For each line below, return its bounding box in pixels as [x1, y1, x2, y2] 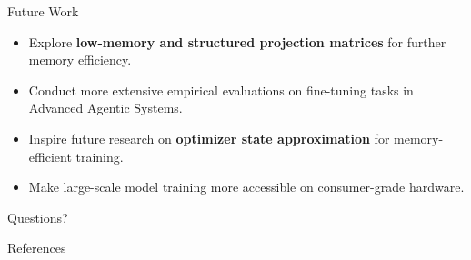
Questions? [7, 207, 68, 226]
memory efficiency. [28, 50, 132, 69]
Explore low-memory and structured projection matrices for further [28, 32, 446, 51]
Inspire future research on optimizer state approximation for [28, 128, 390, 147]
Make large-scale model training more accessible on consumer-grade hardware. [28, 177, 465, 196]
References [7, 238, 66, 257]
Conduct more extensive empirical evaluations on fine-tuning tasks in [28, 80, 414, 99]
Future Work [7, 2, 79, 20]
